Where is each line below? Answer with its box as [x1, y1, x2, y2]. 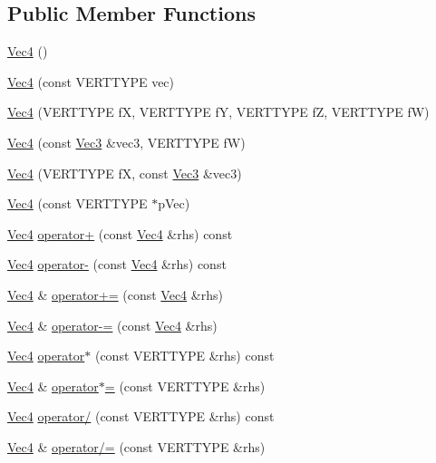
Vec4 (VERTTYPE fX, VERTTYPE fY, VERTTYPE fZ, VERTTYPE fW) [7, 102, 430, 121]
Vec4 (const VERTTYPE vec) [7, 72, 175, 91]
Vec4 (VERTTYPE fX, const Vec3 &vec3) [7, 163, 242, 182]
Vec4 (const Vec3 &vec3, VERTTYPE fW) [7, 132, 246, 151]
